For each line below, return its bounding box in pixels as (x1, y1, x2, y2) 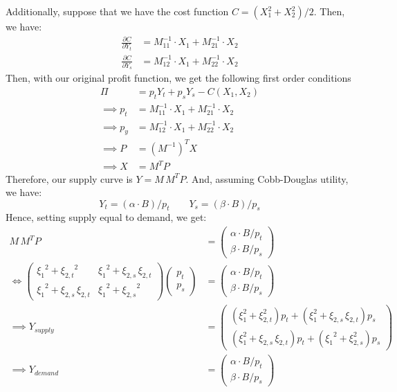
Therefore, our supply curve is (6, 171, 133, 186)
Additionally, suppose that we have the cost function (6, 4, 229, 18)
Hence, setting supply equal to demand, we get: (6, 210, 207, 224)
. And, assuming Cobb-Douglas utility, (185, 171, 349, 186)
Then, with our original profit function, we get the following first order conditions (6, 71, 351, 85)
